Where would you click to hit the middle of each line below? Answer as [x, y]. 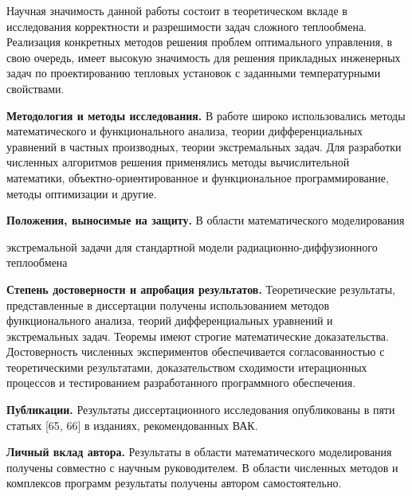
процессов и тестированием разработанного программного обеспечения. [181, 383]
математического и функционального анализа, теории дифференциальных [185, 131]
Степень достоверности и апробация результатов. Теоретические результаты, [201, 289]
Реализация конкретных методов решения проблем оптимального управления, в [200, 42]
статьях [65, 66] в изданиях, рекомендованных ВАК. [132, 425]
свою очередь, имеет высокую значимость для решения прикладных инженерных [204, 57]
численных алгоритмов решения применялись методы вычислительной [178, 162]
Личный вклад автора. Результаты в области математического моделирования [199, 452]
